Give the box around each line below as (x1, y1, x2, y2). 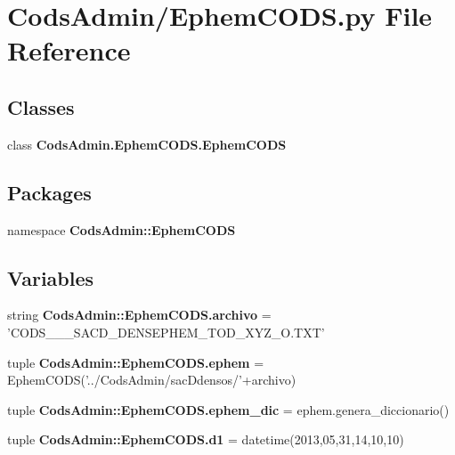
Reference (7, 32, 131, 69)
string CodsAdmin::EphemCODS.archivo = (7, 305, 272, 324)
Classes (7, 93, 75, 120)
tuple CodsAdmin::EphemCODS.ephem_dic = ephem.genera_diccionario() (7, 400, 450, 418)
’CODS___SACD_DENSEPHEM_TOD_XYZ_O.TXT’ (7, 322, 325, 341)
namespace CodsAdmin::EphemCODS (7, 220, 236, 239)
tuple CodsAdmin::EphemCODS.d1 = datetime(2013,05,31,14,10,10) (7, 430, 404, 449)
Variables (7, 264, 94, 291)
